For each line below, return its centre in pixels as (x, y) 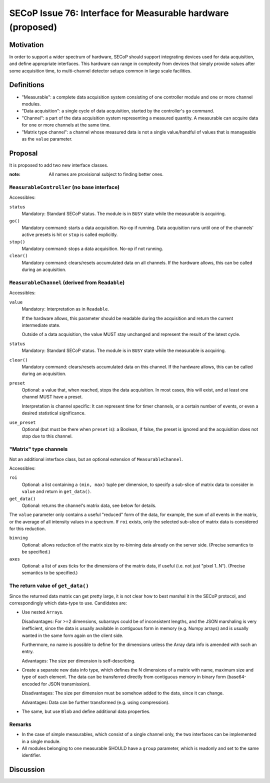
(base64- (236, 677)
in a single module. (41, 741)
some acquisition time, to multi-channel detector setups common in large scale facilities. (100, 70)
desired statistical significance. (54, 413)
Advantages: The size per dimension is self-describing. (79, 660)
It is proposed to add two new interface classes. (59, 165)
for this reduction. (27, 529)
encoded (31, 684)
